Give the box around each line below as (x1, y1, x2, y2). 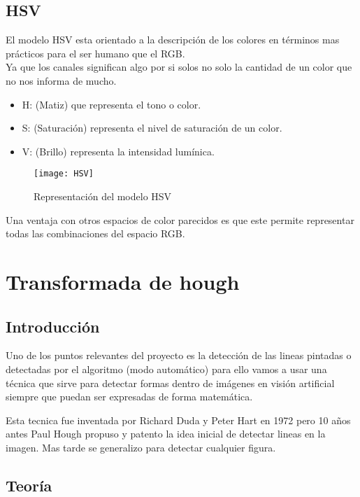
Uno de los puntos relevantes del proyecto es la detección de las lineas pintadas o (6, 348, 352, 363)
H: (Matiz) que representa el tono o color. (22, 97, 201, 111)
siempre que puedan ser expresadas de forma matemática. (6, 389, 253, 404)
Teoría (6, 474, 52, 496)
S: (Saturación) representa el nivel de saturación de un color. (22, 120, 282, 135)
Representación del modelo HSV (34, 189, 172, 204)
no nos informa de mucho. (6, 73, 117, 87)
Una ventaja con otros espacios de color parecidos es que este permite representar (6, 212, 354, 227)
